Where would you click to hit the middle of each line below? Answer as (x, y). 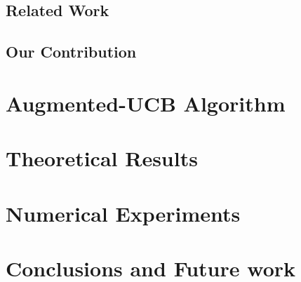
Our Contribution (71, 52)
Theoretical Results (102, 158)
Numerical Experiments (123, 213)
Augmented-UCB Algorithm (146, 103)
